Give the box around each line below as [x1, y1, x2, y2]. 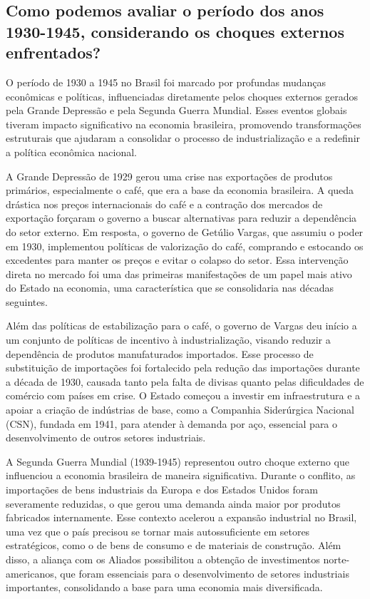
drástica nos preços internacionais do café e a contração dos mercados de [6, 196, 323, 211]
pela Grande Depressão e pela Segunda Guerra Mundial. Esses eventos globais [6, 103, 347, 118]
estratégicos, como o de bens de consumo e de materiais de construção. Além [6, 538, 341, 553]
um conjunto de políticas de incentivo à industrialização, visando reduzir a [6, 332, 331, 347]
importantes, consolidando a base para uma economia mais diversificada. [6, 580, 323, 595]
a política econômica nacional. [6, 144, 137, 159]
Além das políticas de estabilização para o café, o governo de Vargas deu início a [6, 318, 357, 333]
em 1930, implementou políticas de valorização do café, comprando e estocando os [6, 238, 364, 253]
